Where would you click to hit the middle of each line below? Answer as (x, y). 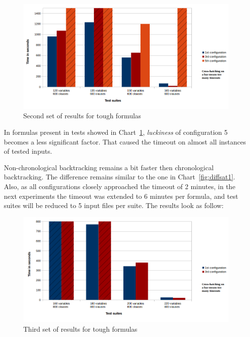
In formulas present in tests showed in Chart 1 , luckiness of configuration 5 (116, 132)
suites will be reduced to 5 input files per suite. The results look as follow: (114, 205)
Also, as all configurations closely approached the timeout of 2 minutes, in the (120, 186)
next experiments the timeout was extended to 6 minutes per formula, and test (121, 196)
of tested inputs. (28, 151)
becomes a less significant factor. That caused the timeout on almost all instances (125, 141)
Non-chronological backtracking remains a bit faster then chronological (109, 167)
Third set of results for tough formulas (80, 329)
